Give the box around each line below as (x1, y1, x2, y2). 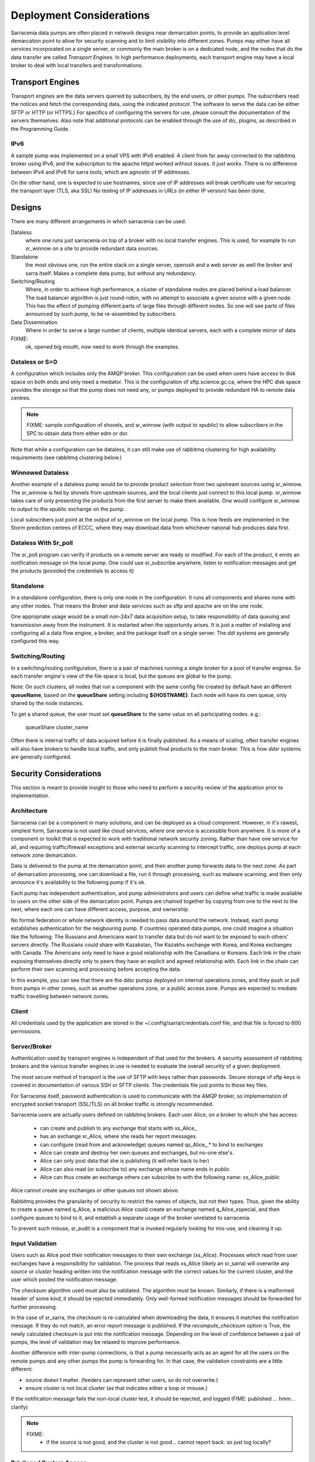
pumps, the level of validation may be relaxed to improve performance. (10, 1339, 181, 1346)
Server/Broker (10, 1042, 52, 1050)
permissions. (10, 1027, 42, 1035)
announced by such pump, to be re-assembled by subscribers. (25, 311, 177, 318)
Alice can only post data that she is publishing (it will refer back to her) (40, 1157, 209, 1164)
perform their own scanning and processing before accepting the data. (10, 966, 181, 973)
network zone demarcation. (10, 851, 77, 859)
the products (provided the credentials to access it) (10, 567, 134, 574)
